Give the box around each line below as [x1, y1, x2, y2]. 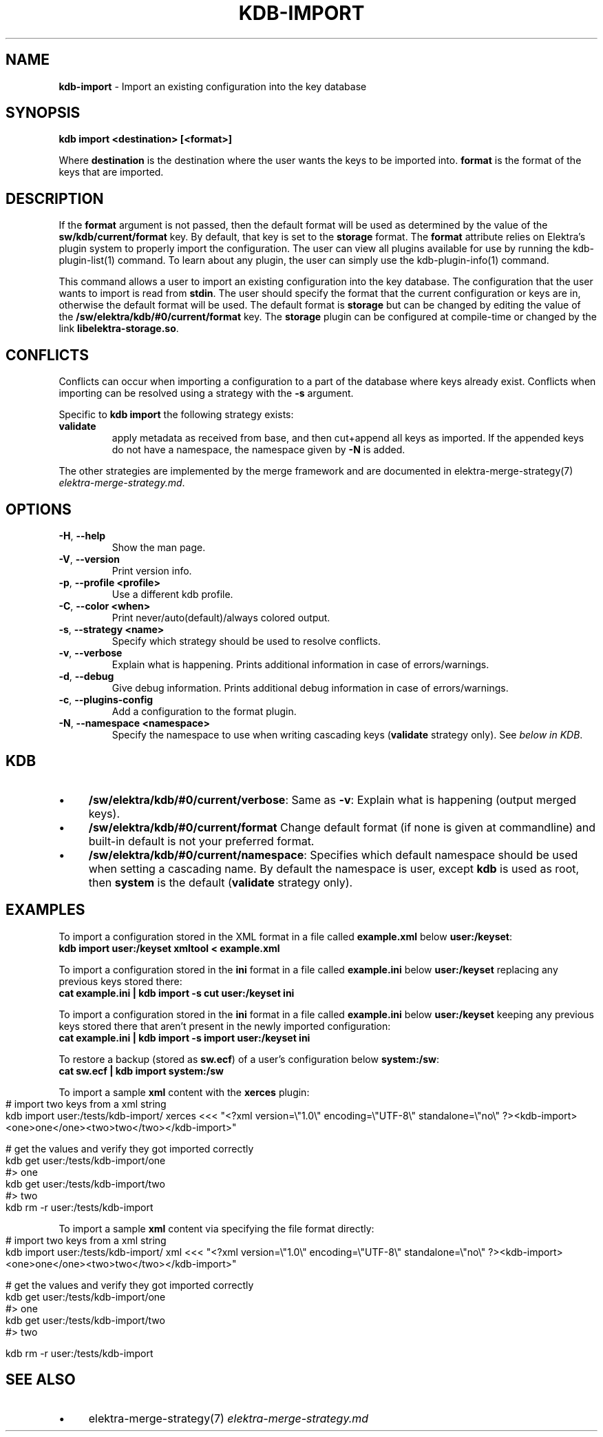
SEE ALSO [6, 1371, 76, 1389]
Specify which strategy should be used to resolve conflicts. [112, 634, 381, 647]
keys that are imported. [59, 166, 164, 178]
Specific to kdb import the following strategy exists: [59, 409, 294, 421]
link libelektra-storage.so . [59, 322, 179, 335]
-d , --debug [59, 670, 114, 682]
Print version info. [112, 564, 192, 577]
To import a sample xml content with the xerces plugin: [59, 1086, 310, 1098]
